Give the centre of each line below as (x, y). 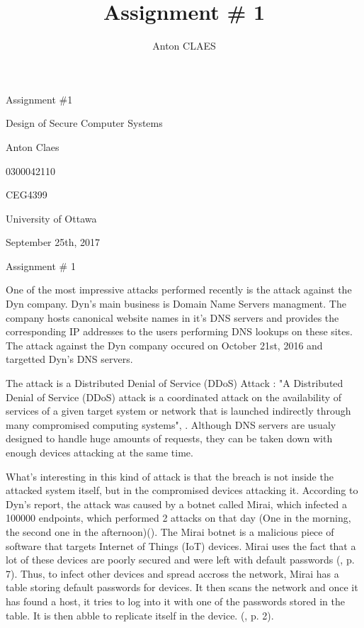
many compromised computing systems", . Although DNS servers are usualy (171, 424)
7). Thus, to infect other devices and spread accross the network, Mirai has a (172, 573)
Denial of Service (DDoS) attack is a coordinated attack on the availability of (174, 397)
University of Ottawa (51, 218)
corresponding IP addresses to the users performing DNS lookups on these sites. (179, 331)
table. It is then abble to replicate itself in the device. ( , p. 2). (140, 615)
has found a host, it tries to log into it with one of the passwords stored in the (175, 601)
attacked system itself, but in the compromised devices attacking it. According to (182, 490)
